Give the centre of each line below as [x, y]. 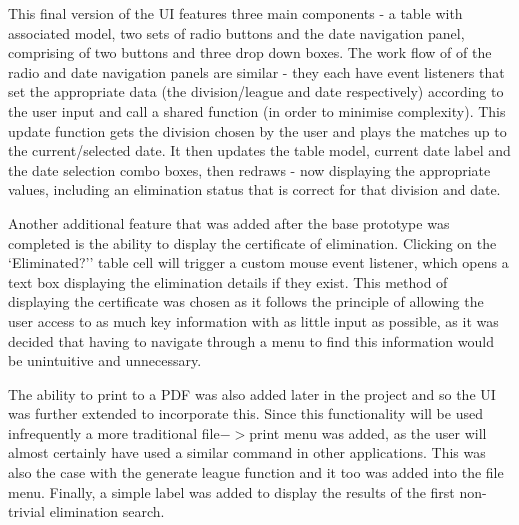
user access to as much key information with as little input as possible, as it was [253, 320]
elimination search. [107, 511]
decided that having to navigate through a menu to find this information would [251, 340]
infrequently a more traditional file [114, 432]
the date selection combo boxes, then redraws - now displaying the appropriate [249, 169]
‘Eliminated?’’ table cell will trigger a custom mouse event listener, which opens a [258, 262]
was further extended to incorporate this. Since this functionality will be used [245, 413]
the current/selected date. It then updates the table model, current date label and [259, 150]
